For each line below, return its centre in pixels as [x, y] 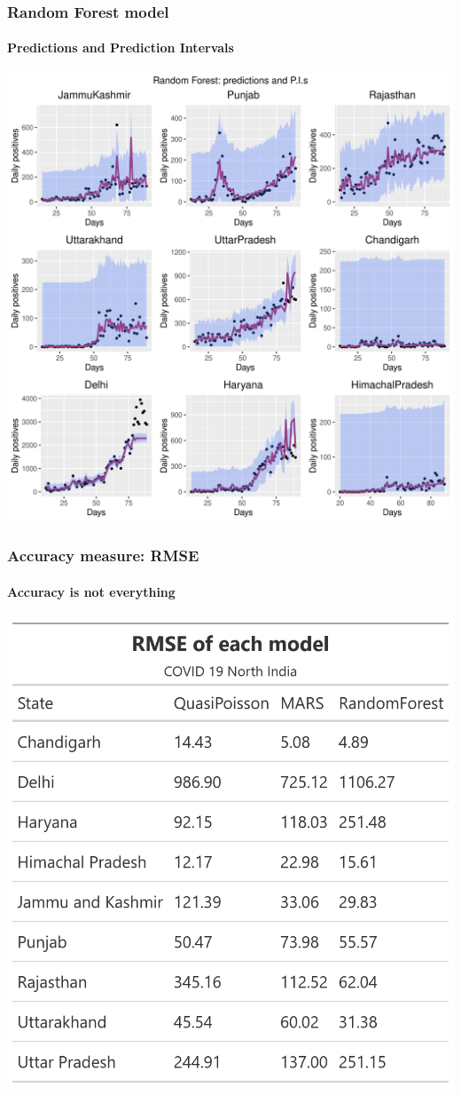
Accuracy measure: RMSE [103, 555]
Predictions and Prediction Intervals [121, 48]
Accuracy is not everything [91, 591]
